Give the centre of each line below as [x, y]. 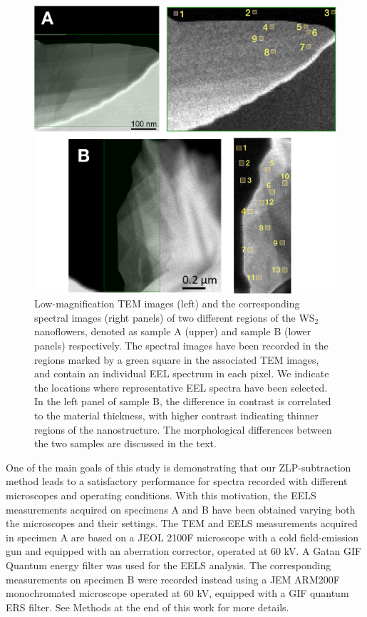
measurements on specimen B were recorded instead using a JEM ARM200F [173, 579]
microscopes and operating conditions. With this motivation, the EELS [161, 495]
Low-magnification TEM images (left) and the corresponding [167, 304]
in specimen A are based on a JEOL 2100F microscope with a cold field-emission [182, 537]
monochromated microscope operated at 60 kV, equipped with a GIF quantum [177, 593]
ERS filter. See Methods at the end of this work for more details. [148, 607]
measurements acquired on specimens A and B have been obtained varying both [181, 509]
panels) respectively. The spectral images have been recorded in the [181, 346]
